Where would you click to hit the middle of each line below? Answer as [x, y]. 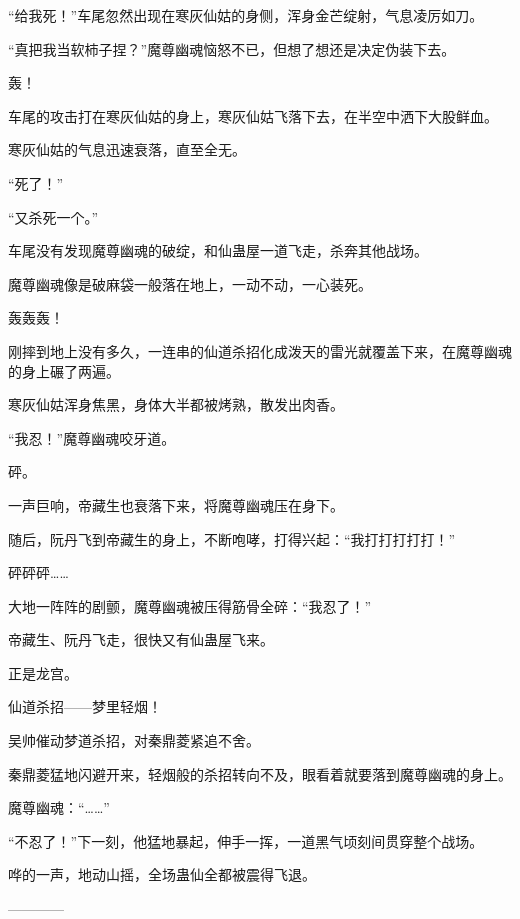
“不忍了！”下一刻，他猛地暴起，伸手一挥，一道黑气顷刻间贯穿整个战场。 [246, 840]
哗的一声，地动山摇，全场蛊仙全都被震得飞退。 [162, 874]
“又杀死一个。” [53, 216]
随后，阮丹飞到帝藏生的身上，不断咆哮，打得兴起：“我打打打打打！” [232, 538]
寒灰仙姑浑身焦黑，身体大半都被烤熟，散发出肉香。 [176, 404]
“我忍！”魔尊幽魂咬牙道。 [92, 437]
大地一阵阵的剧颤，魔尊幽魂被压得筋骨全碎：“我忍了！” [190, 605]
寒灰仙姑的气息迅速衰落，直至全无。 [127, 149]
